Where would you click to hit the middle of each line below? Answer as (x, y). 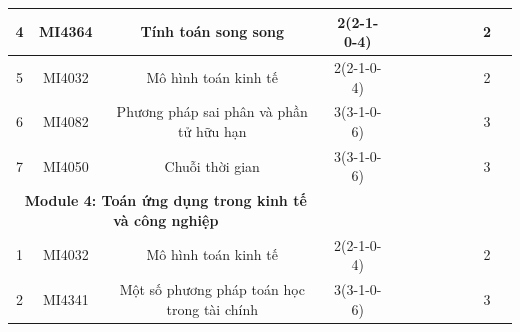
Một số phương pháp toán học (212, 289)
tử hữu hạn (212, 130)
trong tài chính (212, 308)
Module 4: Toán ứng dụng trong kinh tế (165, 200)
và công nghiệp (166, 219)
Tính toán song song (212, 31)
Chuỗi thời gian (212, 165)
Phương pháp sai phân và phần (212, 111)
